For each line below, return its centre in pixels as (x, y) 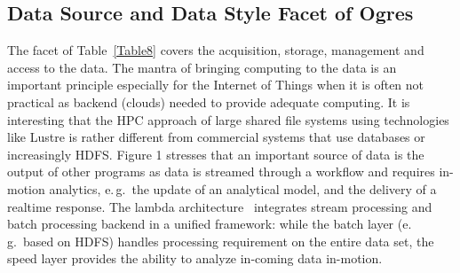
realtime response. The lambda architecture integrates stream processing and (220, 206)
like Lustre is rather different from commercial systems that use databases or (216, 137)
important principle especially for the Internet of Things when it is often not (216, 85)
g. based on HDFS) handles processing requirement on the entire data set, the (221, 241)
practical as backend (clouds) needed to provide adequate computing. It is (209, 101)
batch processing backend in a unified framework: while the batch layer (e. (210, 224)
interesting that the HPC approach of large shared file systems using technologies (228, 119)
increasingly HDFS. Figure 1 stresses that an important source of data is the (216, 154)
